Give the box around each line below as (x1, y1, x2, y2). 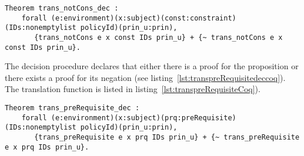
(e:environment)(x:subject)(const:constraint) (51, 13, 236, 22)
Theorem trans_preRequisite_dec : (5, 104, 140, 113)
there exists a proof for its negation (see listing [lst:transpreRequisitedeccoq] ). (5, 71, 286, 83)
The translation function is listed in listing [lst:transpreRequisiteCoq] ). (5, 83, 260, 95)
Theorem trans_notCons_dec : (5, 4, 119, 12)
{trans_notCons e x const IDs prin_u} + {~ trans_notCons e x (34, 33, 283, 42)
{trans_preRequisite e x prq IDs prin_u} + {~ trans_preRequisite (34, 133, 300, 142)
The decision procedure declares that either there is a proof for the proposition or (5, 60, 299, 72)
